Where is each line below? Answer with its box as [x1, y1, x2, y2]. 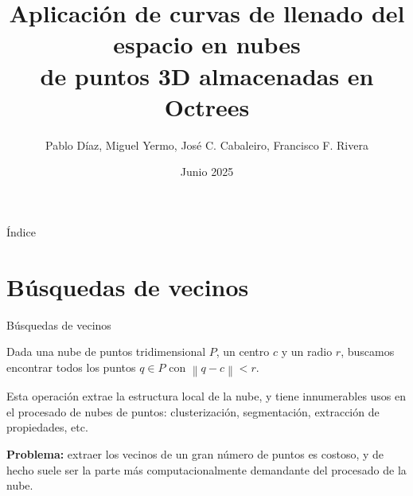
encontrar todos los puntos [6, 358, 136, 375]
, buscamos [341, 343, 395, 360]
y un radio [281, 343, 333, 360]
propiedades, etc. [6, 419, 88, 435]
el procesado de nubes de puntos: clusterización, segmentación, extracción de [6, 403, 380, 420]
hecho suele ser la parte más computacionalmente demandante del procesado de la [6, 461, 407, 478]
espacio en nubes [113, 28, 301, 61]
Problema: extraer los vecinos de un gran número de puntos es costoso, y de [6, 445, 384, 462]
